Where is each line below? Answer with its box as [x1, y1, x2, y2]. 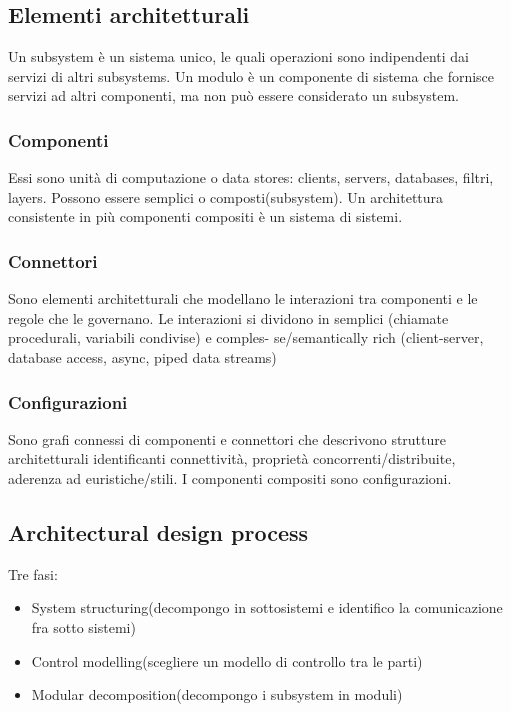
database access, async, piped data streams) [8, 346, 277, 367]
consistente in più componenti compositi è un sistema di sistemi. [8, 206, 403, 227]
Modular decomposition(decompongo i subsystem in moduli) [31, 684, 403, 705]
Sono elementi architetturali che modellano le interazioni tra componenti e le [8, 288, 478, 309]
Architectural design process [8, 516, 309, 547]
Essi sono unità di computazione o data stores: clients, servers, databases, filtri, [8, 167, 494, 188]
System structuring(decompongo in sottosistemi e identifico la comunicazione [31, 597, 503, 618]
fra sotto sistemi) [31, 616, 136, 637]
